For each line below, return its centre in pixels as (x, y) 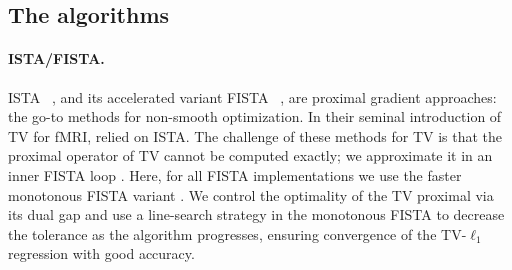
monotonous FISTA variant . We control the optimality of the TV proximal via (251, 194)
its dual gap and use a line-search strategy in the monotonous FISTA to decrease (256, 214)
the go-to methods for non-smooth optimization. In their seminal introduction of (255, 116)
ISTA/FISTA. (56, 58)
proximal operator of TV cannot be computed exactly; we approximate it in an (250, 155)
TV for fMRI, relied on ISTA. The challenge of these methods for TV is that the (255, 135)
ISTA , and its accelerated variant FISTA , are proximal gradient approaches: (252, 96)
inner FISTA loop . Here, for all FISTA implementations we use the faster (235, 174)
